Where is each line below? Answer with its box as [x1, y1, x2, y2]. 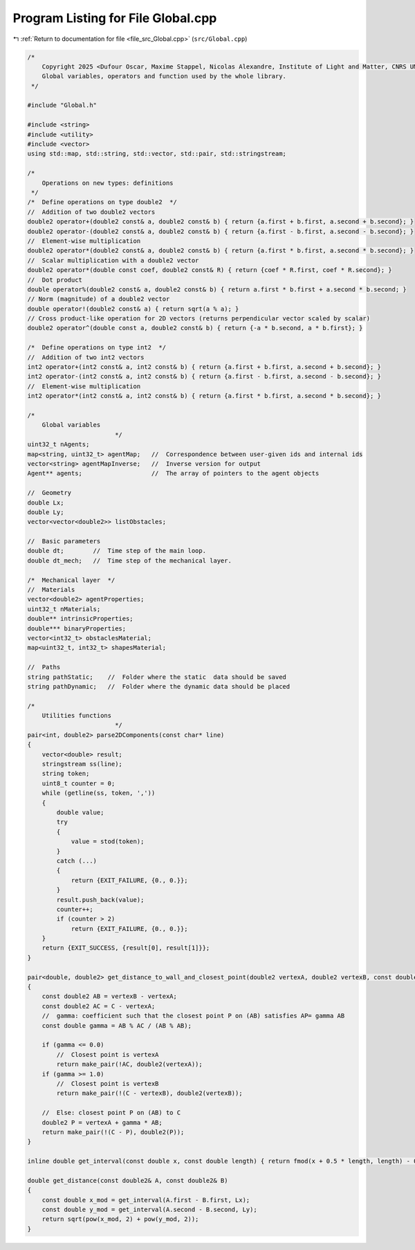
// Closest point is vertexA [56, 1051, 159, 1058]
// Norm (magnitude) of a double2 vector [27, 295, 170, 303]
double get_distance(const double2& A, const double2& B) [27, 1177, 228, 1184]
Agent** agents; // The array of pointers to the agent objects [27, 469, 320, 478]
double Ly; [27, 508, 64, 516]
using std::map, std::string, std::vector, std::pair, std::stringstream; [27, 150, 287, 158]
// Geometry [27, 489, 72, 497]
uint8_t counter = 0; [41, 779, 116, 787]
